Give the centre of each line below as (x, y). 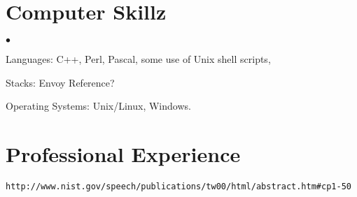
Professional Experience (123, 154)
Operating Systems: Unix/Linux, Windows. (98, 106)
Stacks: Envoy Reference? (60, 82)
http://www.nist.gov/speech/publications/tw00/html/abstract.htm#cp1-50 (178, 187)
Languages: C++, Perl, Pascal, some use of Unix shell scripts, (138, 59)
